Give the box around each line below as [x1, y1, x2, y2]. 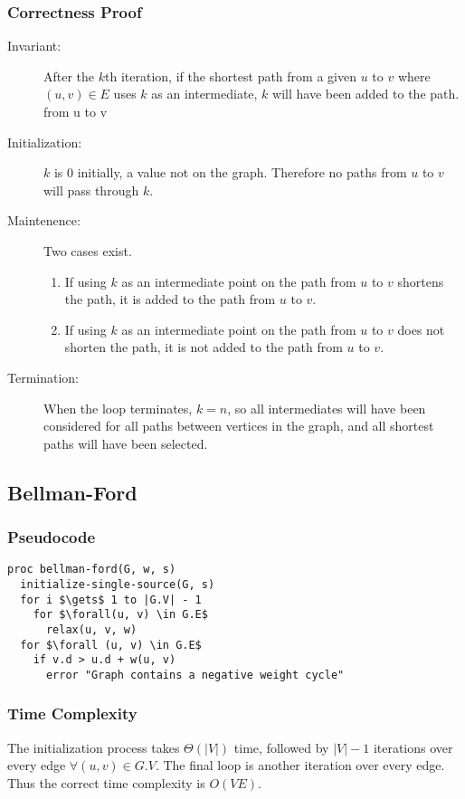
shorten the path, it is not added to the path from [64, 338, 343, 357]
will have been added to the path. [272, 84, 460, 103]
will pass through [43, 180, 139, 199]
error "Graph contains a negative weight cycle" [45, 668, 345, 681]
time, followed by [233, 737, 329, 756]
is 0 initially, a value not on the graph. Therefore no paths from [53, 163, 407, 182]
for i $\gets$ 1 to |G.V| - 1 [20, 593, 202, 606]
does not [397, 319, 445, 338]
